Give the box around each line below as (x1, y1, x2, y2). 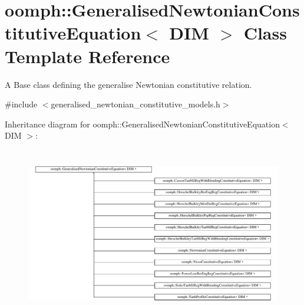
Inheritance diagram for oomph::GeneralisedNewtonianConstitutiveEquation (5, 117, 280, 130)
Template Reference (5, 44, 170, 68)
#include (5, 98, 38, 110)
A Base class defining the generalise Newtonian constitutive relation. (5, 78, 252, 90)
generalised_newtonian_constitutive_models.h (51, 98, 220, 110)
